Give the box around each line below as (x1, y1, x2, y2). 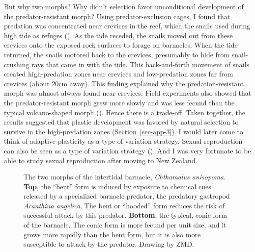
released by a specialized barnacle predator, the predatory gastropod (24, 191, 230, 201)
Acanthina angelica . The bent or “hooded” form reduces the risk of (24, 200, 225, 210)
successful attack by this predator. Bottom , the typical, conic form (24, 210, 227, 220)
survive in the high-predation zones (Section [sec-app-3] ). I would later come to (4, 126, 243, 136)
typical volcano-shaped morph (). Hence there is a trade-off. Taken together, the (4, 107, 246, 117)
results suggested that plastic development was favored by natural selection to (4, 117, 239, 127)
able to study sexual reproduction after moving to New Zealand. (4, 155, 198, 165)
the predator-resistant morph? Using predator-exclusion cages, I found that (4, 11, 230, 21)
